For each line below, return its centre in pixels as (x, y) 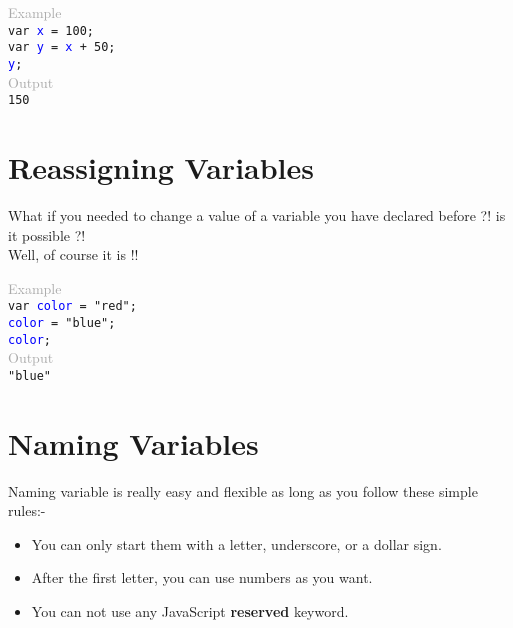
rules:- (27, 510)
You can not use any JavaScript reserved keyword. (190, 611)
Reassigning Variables (161, 167)
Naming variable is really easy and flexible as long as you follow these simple (243, 490)
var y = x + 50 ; (62, 47)
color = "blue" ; (62, 322)
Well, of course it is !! (73, 254)
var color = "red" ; (72, 306)
